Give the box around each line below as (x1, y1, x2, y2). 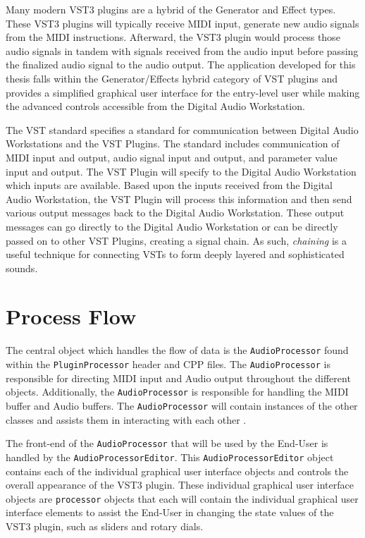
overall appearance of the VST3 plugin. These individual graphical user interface (6, 477, 354, 492)
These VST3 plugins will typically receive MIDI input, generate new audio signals (6, 16, 359, 30)
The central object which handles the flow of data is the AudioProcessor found (6, 343, 349, 357)
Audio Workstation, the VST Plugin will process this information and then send (6, 191, 352, 206)
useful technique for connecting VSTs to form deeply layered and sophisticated (6, 247, 345, 262)
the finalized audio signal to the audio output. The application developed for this (6, 57, 356, 72)
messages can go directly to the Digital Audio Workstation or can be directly (6, 219, 338, 233)
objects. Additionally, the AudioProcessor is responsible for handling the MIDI (6, 384, 349, 399)
